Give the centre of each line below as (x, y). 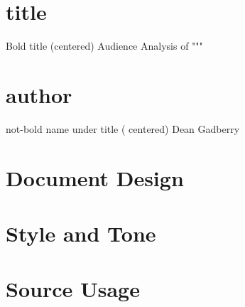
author (39, 94)
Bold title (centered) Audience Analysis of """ (104, 46)
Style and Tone (81, 233)
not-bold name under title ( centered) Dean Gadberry (123, 128)
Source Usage (73, 289)
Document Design (95, 177)
